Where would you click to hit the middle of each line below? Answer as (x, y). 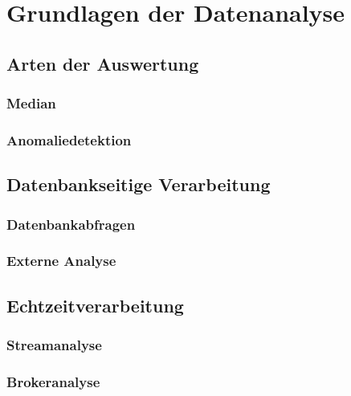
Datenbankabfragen (71, 224)
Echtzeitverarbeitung (95, 305)
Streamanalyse (54, 345)
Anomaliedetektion (69, 139)
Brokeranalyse (53, 381)
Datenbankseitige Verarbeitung (139, 184)
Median (31, 103)
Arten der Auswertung (103, 63)
